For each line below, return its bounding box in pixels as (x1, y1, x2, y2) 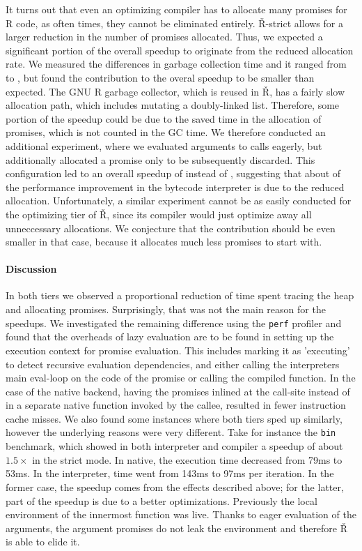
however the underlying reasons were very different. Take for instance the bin (6, 425, 336, 439)
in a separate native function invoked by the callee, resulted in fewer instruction (6, 398, 346, 412)
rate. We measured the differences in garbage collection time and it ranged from (6, 56, 347, 71)
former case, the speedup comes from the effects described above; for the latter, (6, 479, 344, 494)
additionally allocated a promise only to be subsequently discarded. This (6, 152, 315, 167)
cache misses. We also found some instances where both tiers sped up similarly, (6, 411, 343, 425)
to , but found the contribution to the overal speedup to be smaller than (6, 70, 315, 84)
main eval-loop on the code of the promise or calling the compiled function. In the (6, 370, 356, 385)
